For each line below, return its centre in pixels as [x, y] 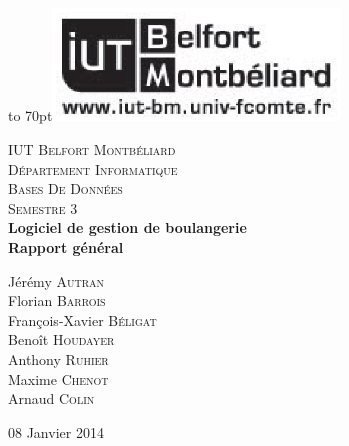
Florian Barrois [57, 300]
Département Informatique [93, 168]
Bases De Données [65, 188]
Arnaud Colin [51, 398]
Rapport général [66, 246]
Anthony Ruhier [58, 358]
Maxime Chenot [58, 378]
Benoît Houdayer [61, 339]
